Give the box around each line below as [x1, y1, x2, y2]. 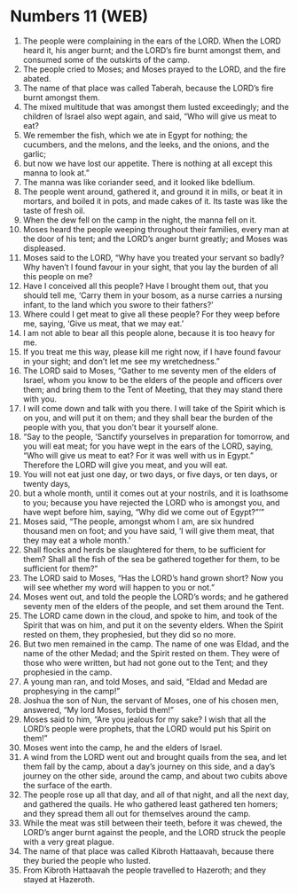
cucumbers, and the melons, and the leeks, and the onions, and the [22, 139, 270, 150]
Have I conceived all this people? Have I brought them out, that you [22, 280, 269, 291]
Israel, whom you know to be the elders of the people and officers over [22, 374, 283, 385]
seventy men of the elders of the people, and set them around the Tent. [22, 600, 285, 611]
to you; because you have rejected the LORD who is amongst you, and [22, 497, 280, 507]
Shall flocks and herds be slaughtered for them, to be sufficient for [22, 544, 267, 555]
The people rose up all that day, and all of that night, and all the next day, [22, 789, 289, 800]
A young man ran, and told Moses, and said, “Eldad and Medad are [22, 676, 268, 686]
